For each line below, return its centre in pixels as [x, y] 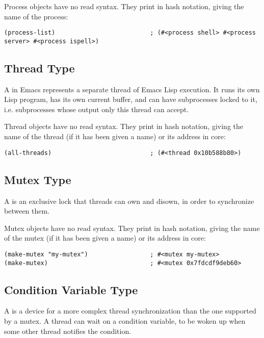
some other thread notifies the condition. [68, 331]
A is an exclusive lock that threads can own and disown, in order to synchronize [129, 201]
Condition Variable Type [71, 289]
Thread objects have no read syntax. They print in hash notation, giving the [124, 126]
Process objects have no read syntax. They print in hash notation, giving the [124, 6]
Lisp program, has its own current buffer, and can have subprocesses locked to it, [131, 99]
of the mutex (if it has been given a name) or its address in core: [105, 238]
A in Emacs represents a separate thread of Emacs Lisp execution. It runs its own [132, 89]
